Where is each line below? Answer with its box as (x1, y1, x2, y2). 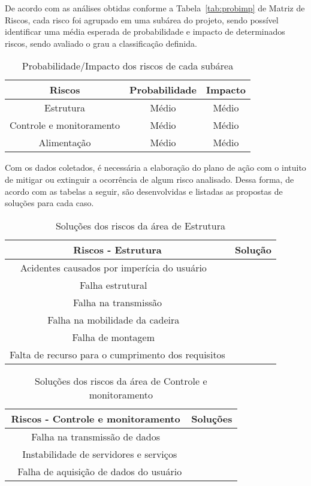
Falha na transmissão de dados (31, 429, 161, 443)
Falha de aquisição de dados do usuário (17, 464, 182, 478)
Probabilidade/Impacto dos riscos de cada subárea (22, 59, 234, 73)
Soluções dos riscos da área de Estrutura (55, 218, 226, 233)
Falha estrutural (80, 277, 147, 292)
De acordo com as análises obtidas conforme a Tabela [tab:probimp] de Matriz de (5, 2, 305, 14)
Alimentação (38, 135, 91, 150)
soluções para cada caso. (5, 197, 94, 209)
